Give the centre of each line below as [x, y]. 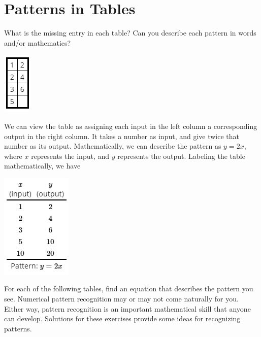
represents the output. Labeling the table [181, 156]
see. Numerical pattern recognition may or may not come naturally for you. [121, 299]
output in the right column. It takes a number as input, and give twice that [122, 136]
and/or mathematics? [38, 42]
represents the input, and [70, 156]
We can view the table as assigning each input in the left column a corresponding [131, 126]
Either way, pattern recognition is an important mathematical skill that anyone [127, 308]
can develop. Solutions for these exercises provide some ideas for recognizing [122, 318]
